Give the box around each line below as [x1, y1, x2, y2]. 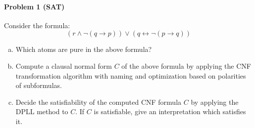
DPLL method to [15, 106, 68, 117]
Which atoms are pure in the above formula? [15, 44, 152, 54]
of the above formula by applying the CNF [121, 60, 251, 71]
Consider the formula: [4, 20, 70, 30]
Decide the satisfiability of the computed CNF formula [15, 96, 182, 107]
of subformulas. [15, 80, 62, 90]
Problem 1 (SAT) [4, 1, 65, 11]
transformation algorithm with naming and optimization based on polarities [15, 70, 246, 81]
